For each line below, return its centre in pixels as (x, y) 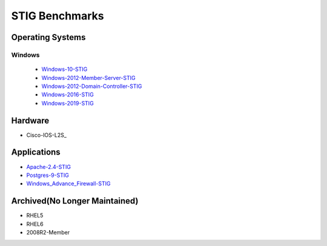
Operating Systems (48, 37)
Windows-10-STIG (64, 69)
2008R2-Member (48, 232)
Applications (36, 152)
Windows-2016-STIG (68, 95)
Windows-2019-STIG (68, 103)
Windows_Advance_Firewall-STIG (68, 184)
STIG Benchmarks (58, 16)
